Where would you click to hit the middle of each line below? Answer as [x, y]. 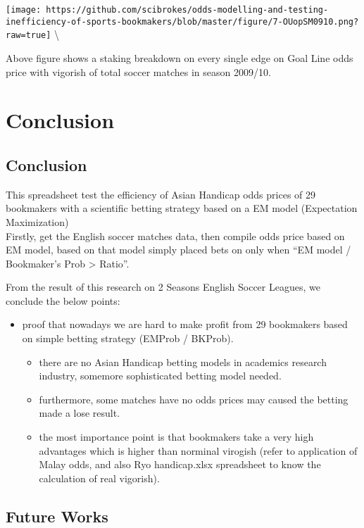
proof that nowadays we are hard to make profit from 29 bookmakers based [185, 324]
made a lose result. [80, 413]
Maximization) [37, 221]
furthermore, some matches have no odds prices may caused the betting [194, 399]
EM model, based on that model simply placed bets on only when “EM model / [178, 250]
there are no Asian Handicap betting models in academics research [183, 362]
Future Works [57, 516]
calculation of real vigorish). [99, 478]
